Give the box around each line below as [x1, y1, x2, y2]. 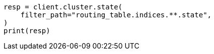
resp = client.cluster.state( [4, 3, 123, 11]
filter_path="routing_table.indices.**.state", [20, 11, 212, 19]
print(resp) [4, 27, 50, 35]
